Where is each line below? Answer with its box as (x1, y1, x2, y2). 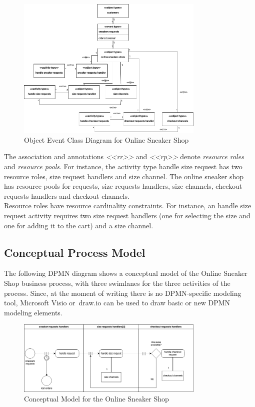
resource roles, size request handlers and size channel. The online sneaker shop (4, 171, 244, 181)
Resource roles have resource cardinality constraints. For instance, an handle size (4, 200, 251, 211)
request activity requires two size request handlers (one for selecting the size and (4, 210, 250, 220)
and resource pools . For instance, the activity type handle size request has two (4, 161, 242, 171)
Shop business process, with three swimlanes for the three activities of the (4, 277, 230, 288)
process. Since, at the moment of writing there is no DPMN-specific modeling (4, 287, 241, 298)
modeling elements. (4, 307, 62, 317)
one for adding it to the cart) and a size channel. (4, 220, 153, 230)
